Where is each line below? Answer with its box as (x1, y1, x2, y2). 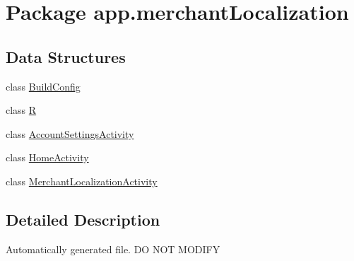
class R (6, 103, 37, 117)
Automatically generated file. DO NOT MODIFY (6, 241, 220, 256)
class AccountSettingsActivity (6, 126, 134, 141)
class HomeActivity (6, 150, 89, 165)
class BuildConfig (6, 79, 81, 93)
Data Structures (6, 45, 126, 67)
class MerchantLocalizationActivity (6, 173, 158, 188)
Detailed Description (6, 208, 160, 230)
